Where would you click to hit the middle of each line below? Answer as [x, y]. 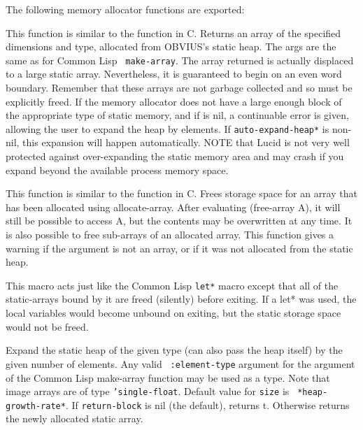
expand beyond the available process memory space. [117, 170]
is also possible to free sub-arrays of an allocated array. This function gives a [170, 235]
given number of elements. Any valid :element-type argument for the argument [180, 363]
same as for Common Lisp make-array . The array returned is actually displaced [180, 60]
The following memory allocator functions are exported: [125, 9]
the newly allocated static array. [74, 418]
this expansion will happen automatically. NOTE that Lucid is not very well [186, 142]
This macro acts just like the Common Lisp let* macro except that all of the [172, 285]
